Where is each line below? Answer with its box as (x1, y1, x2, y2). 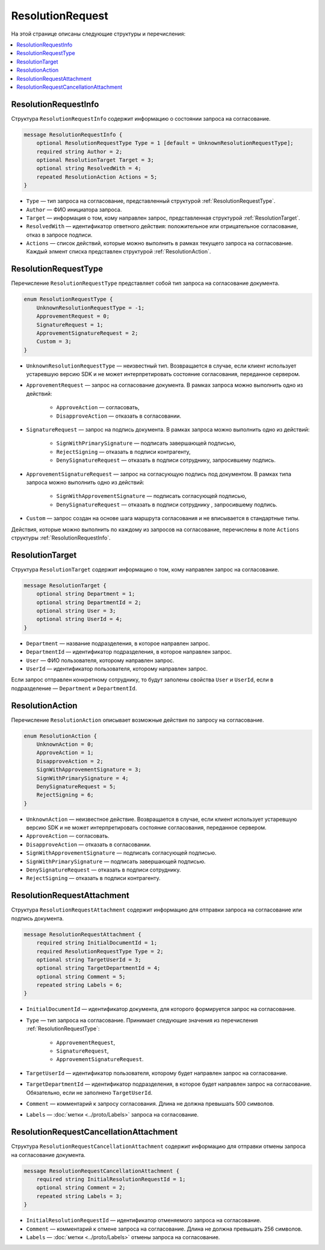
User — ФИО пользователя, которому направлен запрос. (26, 657, 175, 664)
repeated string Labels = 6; (36, 981, 123, 989)
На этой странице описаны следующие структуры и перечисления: (11, 30, 186, 37)
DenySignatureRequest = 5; (36, 783, 117, 790)
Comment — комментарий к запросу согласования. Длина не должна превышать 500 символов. (26, 1100, 274, 1107)
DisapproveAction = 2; (36, 757, 104, 765)
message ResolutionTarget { (23, 582, 107, 588)
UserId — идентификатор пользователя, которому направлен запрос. (26, 665, 208, 672)
